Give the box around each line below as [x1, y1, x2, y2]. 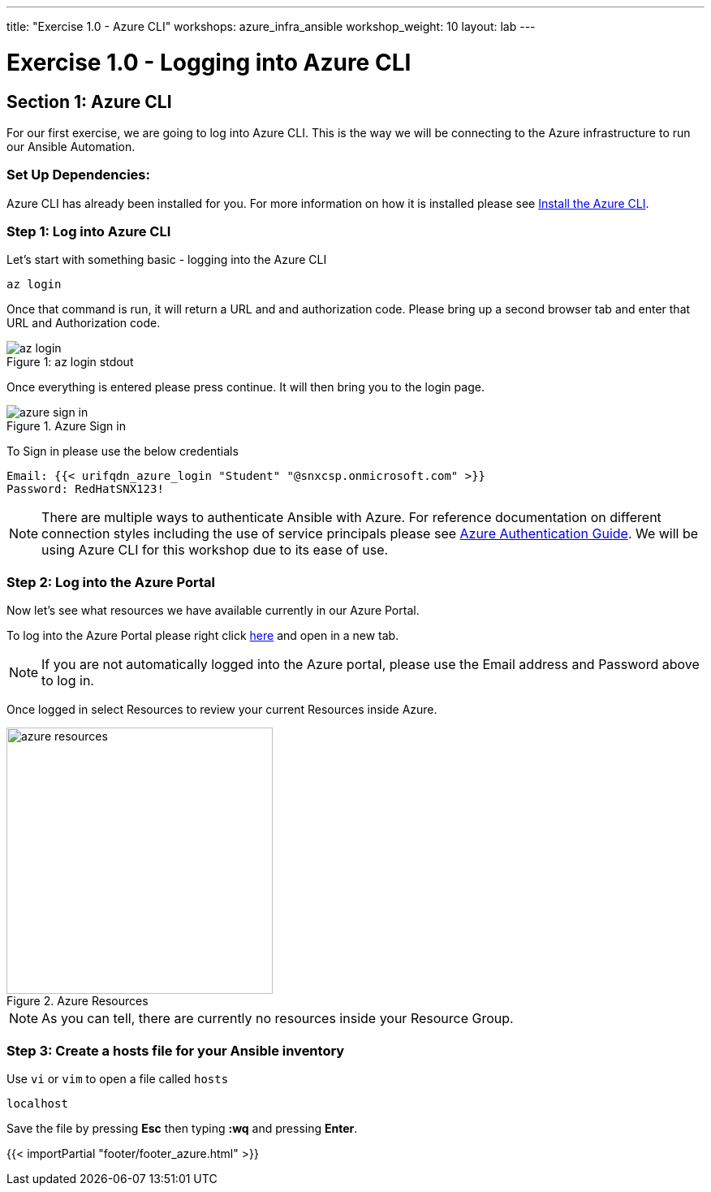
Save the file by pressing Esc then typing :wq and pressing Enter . [6, 1121, 358, 1135]
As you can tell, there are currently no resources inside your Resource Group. [41, 1010, 514, 1027]
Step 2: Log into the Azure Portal [6, 573, 215, 590]
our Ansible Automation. [6, 139, 136, 153]
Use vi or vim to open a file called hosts [6, 1071, 229, 1086]
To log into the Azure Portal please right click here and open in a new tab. [6, 628, 399, 643]
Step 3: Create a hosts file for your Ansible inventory [6, 1042, 345, 1059]
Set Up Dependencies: [6, 166, 150, 184]
